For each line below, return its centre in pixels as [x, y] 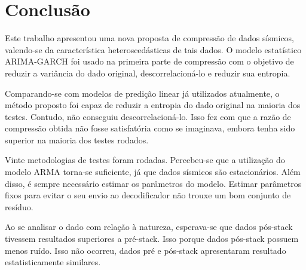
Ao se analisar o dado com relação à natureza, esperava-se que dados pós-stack [149, 227]
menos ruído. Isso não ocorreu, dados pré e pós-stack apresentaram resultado [146, 250]
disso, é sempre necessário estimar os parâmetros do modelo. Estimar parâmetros [153, 183]
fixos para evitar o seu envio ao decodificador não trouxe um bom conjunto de [148, 195]
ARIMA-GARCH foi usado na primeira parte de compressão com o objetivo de [149, 61]
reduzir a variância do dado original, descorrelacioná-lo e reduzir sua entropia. [148, 73]
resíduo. [19, 206]
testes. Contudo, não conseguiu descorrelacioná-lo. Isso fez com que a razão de [148, 116]
